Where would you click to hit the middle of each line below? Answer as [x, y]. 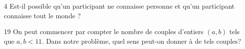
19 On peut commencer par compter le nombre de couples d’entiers [104, 31]
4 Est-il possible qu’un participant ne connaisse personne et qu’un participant [119, 6]
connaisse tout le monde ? [42, 15]
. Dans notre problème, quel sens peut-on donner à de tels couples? [141, 41]
